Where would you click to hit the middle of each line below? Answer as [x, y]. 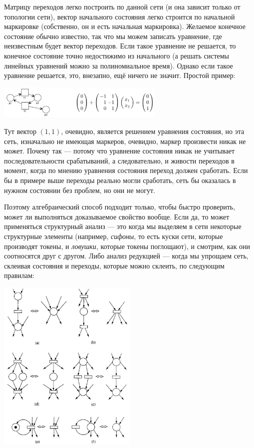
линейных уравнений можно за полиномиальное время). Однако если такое [119, 65]
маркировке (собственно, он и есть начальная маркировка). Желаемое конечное [125, 26]
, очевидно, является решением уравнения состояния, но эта [153, 131]
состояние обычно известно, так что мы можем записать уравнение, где [113, 36]
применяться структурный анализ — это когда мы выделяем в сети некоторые [123, 226]
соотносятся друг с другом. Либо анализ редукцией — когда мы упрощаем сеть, [126, 256]
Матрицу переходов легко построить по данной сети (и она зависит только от [122, 6]
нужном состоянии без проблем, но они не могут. [80, 190]
